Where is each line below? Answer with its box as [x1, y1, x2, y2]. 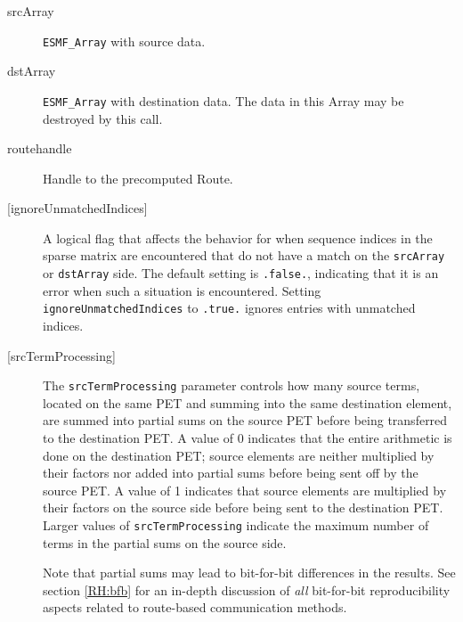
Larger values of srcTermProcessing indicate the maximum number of [43, 516, 429, 535]
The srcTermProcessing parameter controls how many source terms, [43, 376, 420, 395]
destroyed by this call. [43, 109, 163, 127]
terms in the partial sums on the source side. [43, 533, 287, 552]
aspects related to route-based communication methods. [43, 598, 347, 617]
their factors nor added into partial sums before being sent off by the [43, 463, 418, 482]
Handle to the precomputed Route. [43, 168, 233, 187]
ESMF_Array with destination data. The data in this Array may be [43, 91, 404, 110]
